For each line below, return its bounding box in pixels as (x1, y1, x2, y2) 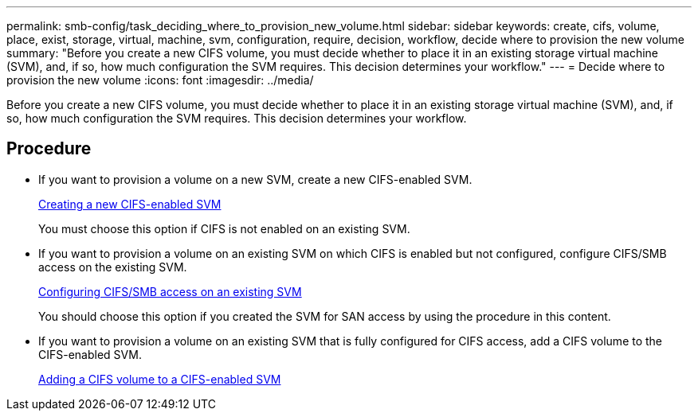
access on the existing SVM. (38, 259, 187, 274)
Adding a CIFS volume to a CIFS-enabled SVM (38, 372, 281, 386)
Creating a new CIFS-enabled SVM (38, 197, 222, 211)
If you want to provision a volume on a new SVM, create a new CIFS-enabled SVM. (38, 172, 473, 186)
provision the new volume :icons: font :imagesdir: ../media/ (6, 73, 314, 87)
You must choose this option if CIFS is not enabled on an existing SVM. (38, 221, 410, 236)
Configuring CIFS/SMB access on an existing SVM (38, 284, 302, 298)
